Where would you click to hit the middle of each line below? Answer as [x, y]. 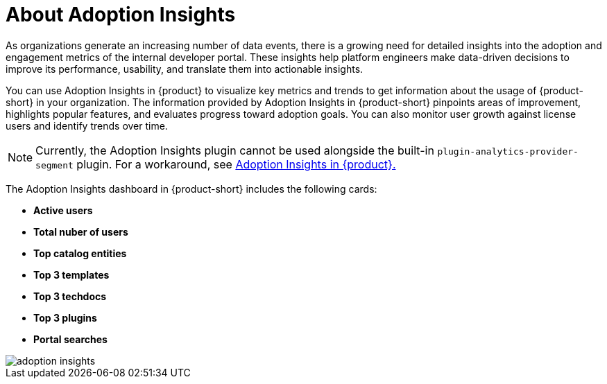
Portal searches [70, 339]
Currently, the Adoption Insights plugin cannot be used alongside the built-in [235, 150]
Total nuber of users [81, 232]
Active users [63, 210]
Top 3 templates [71, 274]
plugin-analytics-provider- [508, 151]
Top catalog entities [80, 253]
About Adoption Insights [121, 15]
